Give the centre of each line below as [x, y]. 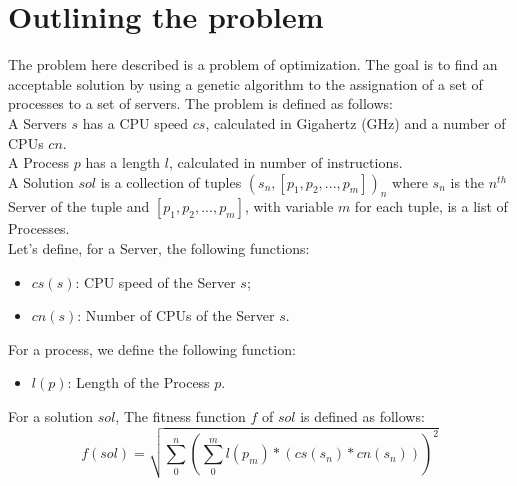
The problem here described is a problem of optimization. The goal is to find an [253, 64]
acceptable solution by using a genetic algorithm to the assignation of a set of [245, 83]
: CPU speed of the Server [155, 281]
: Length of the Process [138, 382]
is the [467, 181]
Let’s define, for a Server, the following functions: [159, 248]
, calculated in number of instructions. [286, 162]
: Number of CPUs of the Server [176, 315]
